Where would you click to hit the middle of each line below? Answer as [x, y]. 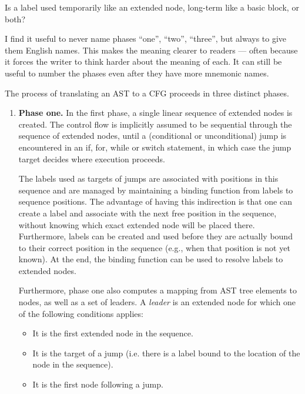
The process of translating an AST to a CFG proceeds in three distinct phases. [147, 93]
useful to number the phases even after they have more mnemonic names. [137, 73]
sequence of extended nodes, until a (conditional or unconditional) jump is [152, 136]
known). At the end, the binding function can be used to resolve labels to [151, 259]
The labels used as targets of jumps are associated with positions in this [148, 178]
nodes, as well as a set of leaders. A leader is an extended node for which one [157, 302]
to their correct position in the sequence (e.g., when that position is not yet [154, 247]
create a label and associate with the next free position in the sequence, [148, 213]
